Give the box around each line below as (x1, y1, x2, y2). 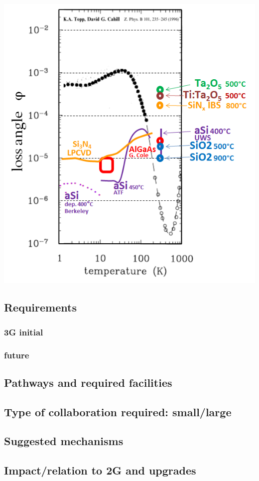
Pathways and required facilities (4, 374, 172, 390)
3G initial (4, 325, 43, 338)
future (4, 348, 29, 361)
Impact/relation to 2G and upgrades (4, 463, 196, 478)
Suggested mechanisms (4, 433, 124, 449)
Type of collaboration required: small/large (4, 404, 232, 419)
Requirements (4, 300, 77, 315)
